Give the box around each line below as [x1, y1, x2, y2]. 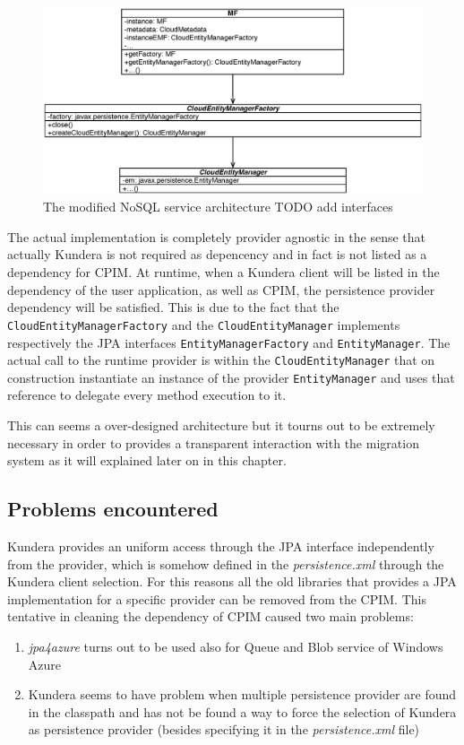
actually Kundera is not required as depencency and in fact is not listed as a [7, 245, 427, 264]
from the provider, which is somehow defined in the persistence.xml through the [7, 554, 444, 573]
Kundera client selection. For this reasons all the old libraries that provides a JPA [7, 572, 457, 591]
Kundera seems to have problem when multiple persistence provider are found [28, 685, 457, 704]
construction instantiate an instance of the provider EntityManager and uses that [7, 368, 455, 386]
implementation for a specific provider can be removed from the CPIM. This [7, 589, 426, 608]
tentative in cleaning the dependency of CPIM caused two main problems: [7, 607, 414, 626]
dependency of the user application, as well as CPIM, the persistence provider [7, 280, 435, 299]
